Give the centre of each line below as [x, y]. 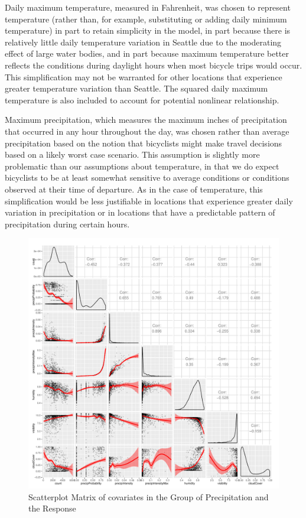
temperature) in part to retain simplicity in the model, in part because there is [148, 30]
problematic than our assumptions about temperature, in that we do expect [142, 166]
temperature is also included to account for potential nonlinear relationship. [142, 100]
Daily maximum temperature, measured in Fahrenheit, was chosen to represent [148, 7]
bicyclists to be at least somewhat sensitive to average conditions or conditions [147, 177]
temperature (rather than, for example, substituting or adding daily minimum [146, 19]
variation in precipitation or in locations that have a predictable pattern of [140, 212]
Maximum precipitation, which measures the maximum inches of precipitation [146, 120]
